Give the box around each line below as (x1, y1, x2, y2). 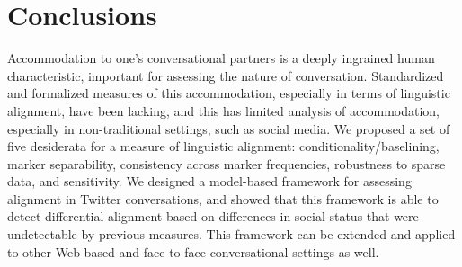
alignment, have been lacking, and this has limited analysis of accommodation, (7, 101, 440, 120)
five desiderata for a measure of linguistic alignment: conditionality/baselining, (7, 137, 440, 156)
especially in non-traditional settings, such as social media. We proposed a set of (7, 119, 450, 138)
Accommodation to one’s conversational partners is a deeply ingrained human (7, 49, 435, 67)
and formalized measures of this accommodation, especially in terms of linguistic (7, 84, 450, 102)
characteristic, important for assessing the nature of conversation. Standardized (7, 66, 444, 85)
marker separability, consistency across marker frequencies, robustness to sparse (7, 154, 446, 173)
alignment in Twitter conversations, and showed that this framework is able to (7, 189, 439, 208)
